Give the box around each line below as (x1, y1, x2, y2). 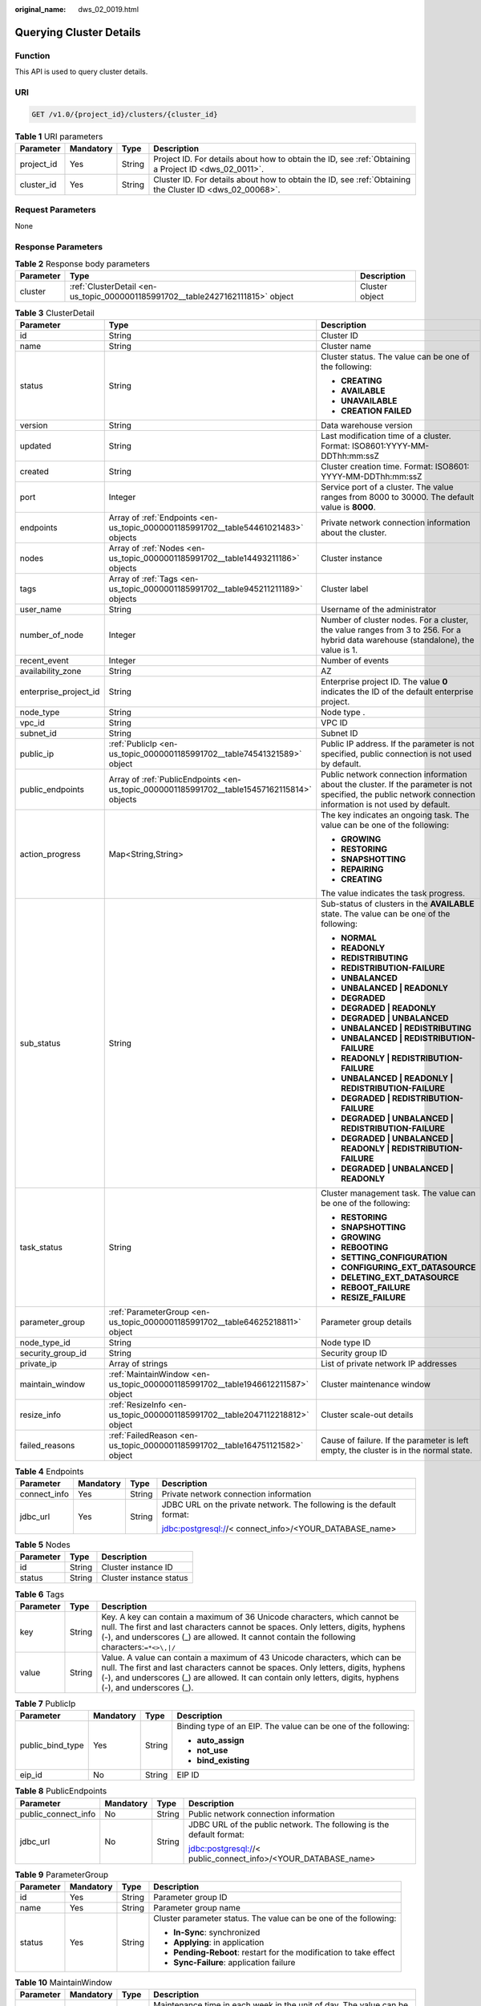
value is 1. (321, 644, 358, 656)
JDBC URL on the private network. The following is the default (161, 1499, 396, 1510)
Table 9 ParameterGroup (14, 1869, 108, 1880)
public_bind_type (19, 1740, 84, 1751)
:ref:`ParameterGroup (108, 1306, 190, 1318)
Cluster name (321, 340, 372, 351)
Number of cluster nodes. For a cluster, (321, 614, 469, 625)
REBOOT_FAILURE (341, 1281, 410, 1293)
